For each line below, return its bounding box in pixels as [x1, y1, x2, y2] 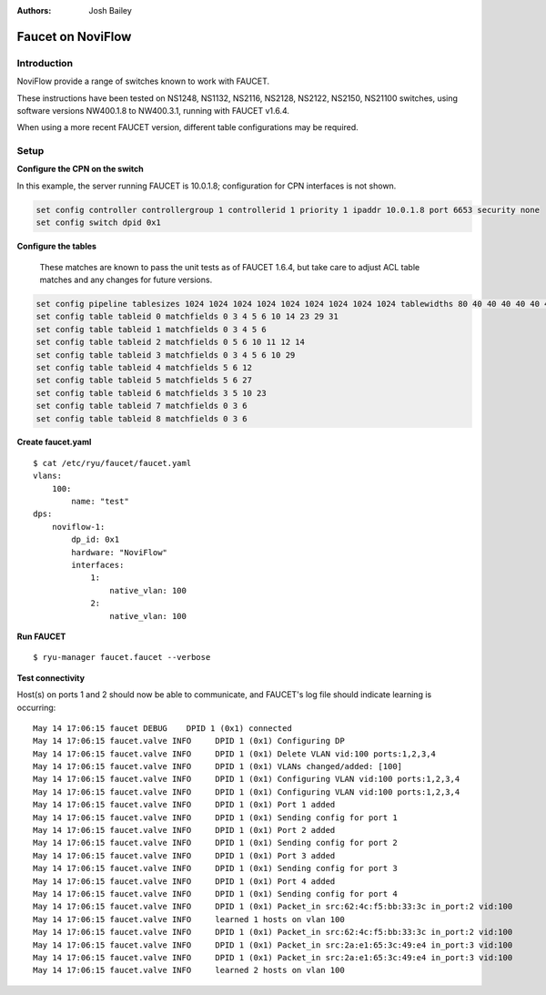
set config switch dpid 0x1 [35, 218, 161, 228]
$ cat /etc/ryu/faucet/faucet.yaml [33, 458, 192, 468]
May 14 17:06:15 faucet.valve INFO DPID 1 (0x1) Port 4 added [33, 876, 336, 887]
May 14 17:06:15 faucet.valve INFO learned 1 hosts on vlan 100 [33, 914, 345, 924]
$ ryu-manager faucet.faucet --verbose [33, 652, 211, 663]
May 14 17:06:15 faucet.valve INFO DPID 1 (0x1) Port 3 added [33, 850, 336, 860]
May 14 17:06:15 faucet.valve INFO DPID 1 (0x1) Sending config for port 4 [33, 888, 398, 899]
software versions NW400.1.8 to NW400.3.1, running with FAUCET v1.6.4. [16, 105, 290, 116]
